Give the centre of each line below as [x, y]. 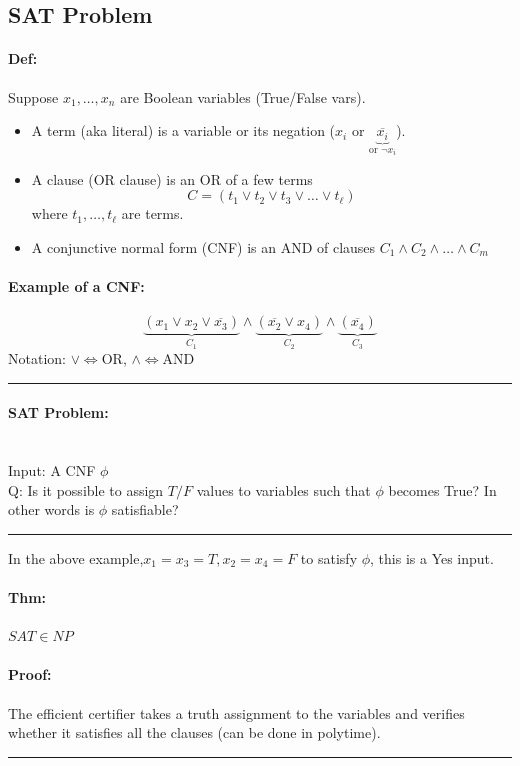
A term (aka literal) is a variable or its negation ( [183, 130]
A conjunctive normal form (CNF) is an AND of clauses [203, 246]
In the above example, [76, 557]
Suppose [33, 96]
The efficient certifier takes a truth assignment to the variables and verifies [236, 712]
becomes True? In [442, 489]
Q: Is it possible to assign [86, 489]
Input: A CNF [52, 470]
